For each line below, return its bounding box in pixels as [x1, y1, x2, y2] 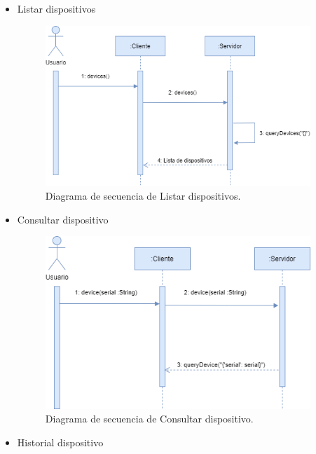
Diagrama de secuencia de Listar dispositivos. [45, 188, 241, 202]
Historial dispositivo [17, 434, 104, 449]
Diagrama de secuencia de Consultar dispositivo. [45, 411, 254, 426]
